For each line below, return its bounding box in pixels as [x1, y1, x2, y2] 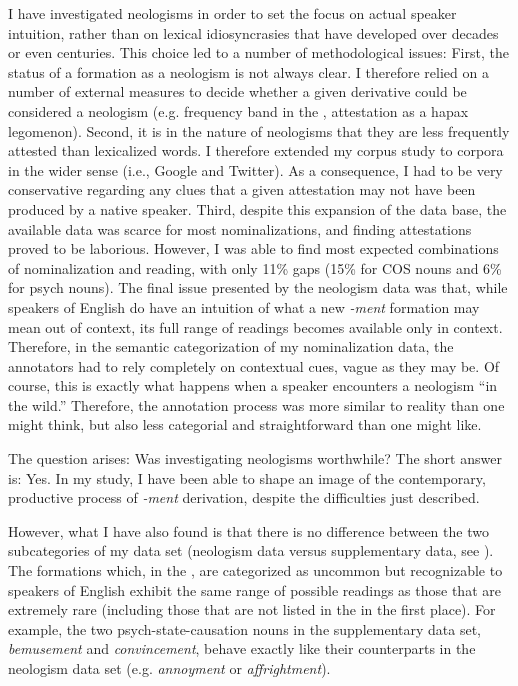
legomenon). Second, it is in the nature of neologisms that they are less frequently [8, 120, 510, 141]
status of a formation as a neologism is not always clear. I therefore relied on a [8, 61, 489, 82]
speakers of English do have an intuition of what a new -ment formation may [8, 296, 480, 317]
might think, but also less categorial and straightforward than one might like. [8, 414, 482, 435]
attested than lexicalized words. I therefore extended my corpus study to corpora [8, 140, 504, 161]
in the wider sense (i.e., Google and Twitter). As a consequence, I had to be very [8, 159, 503, 180]
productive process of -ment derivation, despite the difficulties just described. [8, 487, 480, 508]
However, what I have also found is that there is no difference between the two [8, 520, 489, 541]
